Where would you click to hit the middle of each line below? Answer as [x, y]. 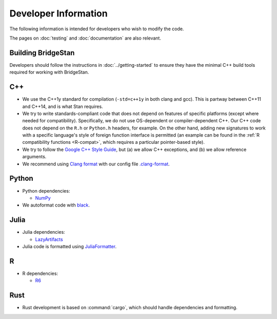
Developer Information [58, 13]
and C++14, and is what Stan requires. [63, 106]
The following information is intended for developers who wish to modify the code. [97, 29]
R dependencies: [40, 273]
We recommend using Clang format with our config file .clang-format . [96, 164]
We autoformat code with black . [56, 205]
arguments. [34, 157]
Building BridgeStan [42, 53]
